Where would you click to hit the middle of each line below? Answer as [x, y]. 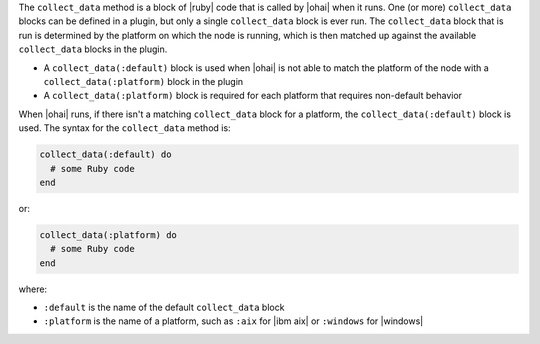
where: [33, 289]
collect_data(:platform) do [108, 234]
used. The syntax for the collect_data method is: [124, 128]
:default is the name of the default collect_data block [164, 307]
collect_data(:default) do [105, 154]
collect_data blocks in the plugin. [93, 49]
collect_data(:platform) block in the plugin [143, 81]
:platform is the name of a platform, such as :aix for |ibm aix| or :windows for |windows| [233, 321]
